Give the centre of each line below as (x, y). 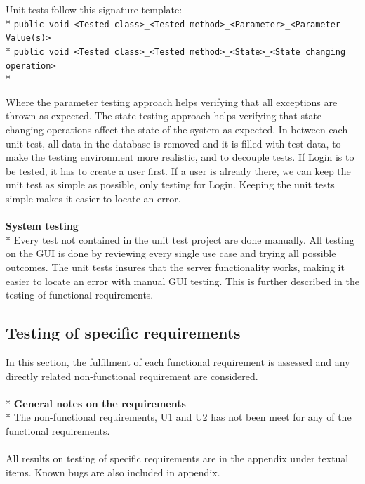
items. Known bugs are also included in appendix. (113, 472)
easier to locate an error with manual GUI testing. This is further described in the (182, 281)
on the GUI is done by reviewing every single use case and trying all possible (171, 253)
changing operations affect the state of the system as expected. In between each (177, 129)
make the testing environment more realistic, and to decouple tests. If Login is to (180, 157)
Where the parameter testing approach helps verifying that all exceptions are (172, 102)
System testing (42, 226)
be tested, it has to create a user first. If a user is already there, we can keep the (178, 170)
